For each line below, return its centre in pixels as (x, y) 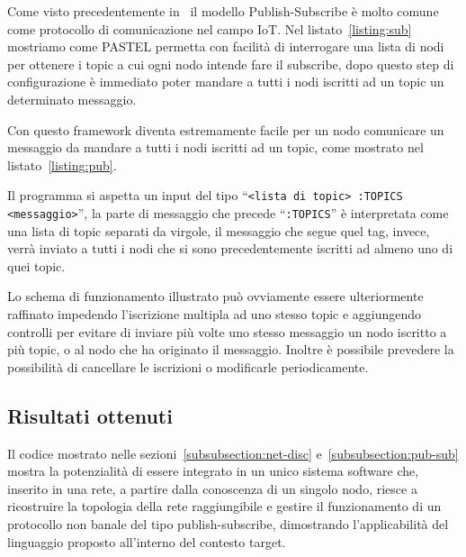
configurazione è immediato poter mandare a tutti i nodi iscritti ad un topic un (226, 82)
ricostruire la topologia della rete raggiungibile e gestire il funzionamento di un (224, 506)
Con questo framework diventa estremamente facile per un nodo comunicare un (226, 129)
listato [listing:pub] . (62, 164)
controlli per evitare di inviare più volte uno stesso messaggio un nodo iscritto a (227, 331)
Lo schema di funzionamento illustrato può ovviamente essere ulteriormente (215, 296)
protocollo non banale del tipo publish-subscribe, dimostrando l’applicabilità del (228, 523)
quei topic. (36, 265)
